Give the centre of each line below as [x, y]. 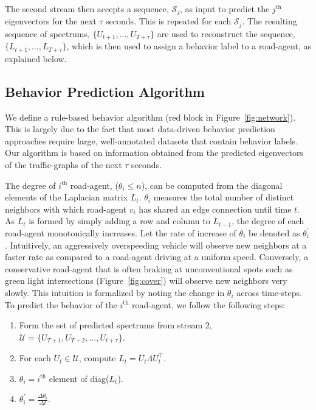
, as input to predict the [225, 9]
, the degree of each [268, 221]
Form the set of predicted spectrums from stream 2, [115, 325]
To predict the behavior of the [61, 304]
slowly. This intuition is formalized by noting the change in [115, 292]
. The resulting [270, 21]
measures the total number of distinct [224, 197]
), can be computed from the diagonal [212, 185]
